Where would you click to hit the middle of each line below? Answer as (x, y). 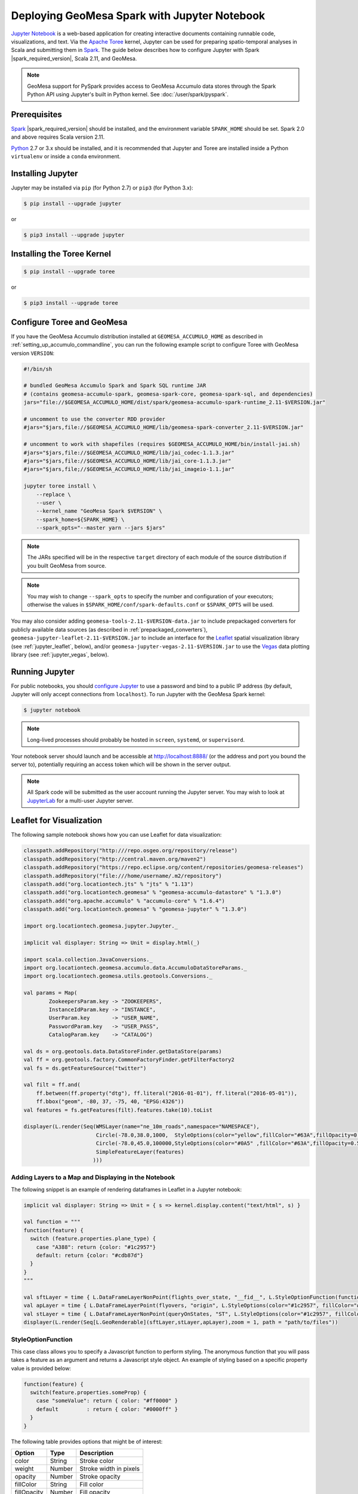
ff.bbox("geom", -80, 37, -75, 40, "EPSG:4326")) (110, 1102)
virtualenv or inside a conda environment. (66, 156)
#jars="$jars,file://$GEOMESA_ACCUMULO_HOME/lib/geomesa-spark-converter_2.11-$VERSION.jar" (163, 428)
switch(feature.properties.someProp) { (88, 1392)
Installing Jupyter (44, 173)
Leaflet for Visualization (57, 821)
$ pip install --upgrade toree (70, 272)
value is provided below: (41, 1368)
